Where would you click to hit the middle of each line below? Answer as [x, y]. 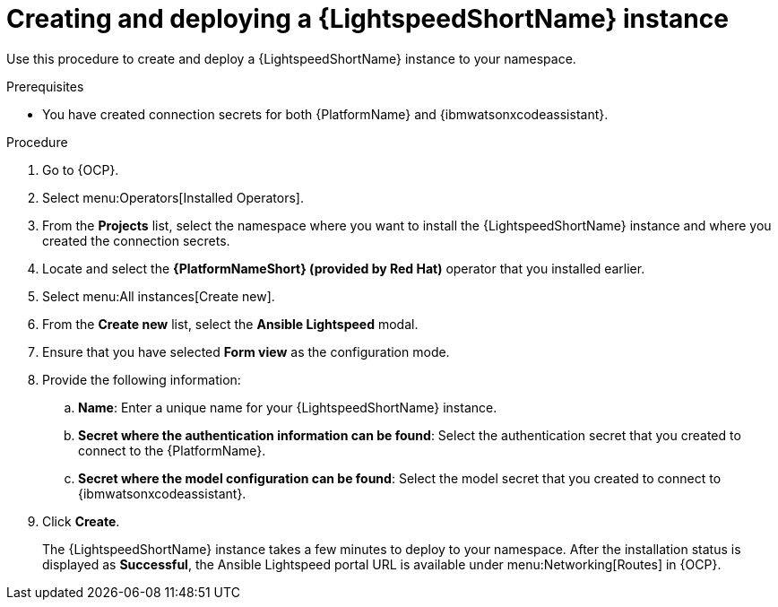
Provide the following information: [142, 379]
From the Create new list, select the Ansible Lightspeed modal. [230, 324]
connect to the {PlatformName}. [172, 450]
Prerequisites [45, 86]
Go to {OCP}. [81, 169]
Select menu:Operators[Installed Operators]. [173, 197]
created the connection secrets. [136, 240]
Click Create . [81, 521]
